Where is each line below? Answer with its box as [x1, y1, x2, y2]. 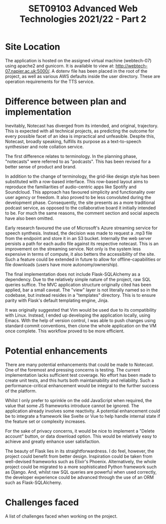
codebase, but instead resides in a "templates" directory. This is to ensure [5, 292, 156, 298]
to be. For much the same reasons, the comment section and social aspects [5, 210, 160, 216]
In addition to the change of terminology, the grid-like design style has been [5, 173, 160, 179]
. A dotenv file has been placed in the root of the [49, 68, 148, 74]
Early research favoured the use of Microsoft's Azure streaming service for [5, 225, 158, 231]
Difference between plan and [5, 96, 127, 107]
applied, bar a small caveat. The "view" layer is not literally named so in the [5, 287, 158, 293]
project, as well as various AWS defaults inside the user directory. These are [5, 73, 161, 79]
